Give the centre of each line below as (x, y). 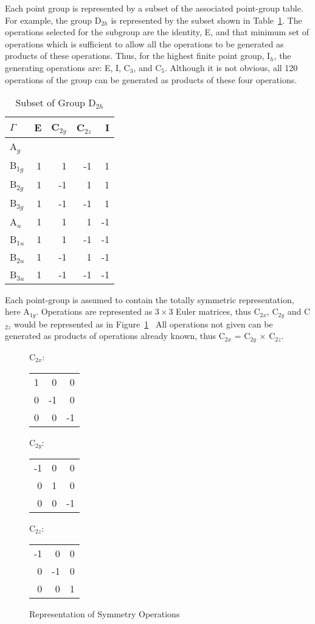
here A (17, 311)
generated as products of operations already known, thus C (115, 336)
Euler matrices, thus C (218, 311)
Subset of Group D (56, 103)
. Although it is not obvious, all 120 (231, 67)
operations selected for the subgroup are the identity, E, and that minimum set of (157, 32)
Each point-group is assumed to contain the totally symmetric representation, (150, 299)
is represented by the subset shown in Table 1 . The (206, 20)
